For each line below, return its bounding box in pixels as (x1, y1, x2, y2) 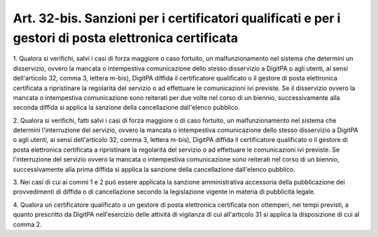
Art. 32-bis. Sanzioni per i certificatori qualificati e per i (13, 10, 341, 26)
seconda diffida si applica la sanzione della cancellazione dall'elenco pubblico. (13, 103, 241, 112)
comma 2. (13, 220, 42, 229)
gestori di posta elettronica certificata (13, 30, 238, 45)
